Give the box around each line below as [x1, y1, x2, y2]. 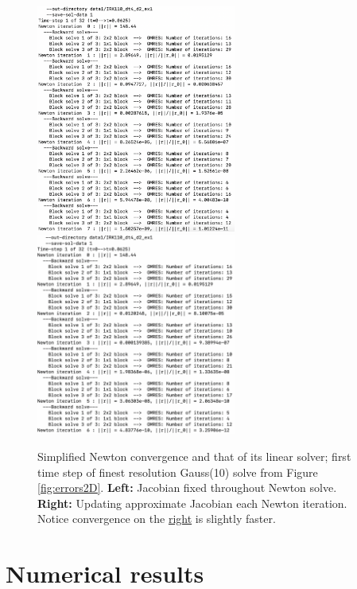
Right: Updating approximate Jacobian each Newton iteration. [37, 494, 347, 511]
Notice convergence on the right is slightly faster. [37, 510, 276, 527]
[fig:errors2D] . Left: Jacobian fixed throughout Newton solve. [37, 479, 337, 496]
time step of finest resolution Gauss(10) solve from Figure [37, 463, 318, 480]
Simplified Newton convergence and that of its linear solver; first [37, 447, 351, 464]
